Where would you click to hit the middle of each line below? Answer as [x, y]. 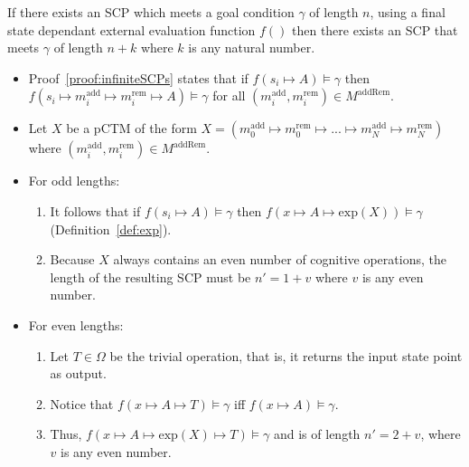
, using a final [408, 12]
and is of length [317, 434]
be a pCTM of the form [131, 128]
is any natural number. [252, 48]
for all [229, 95]
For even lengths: [76, 324]
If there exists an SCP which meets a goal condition [151, 12]
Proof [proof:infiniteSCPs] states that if [138, 77]
